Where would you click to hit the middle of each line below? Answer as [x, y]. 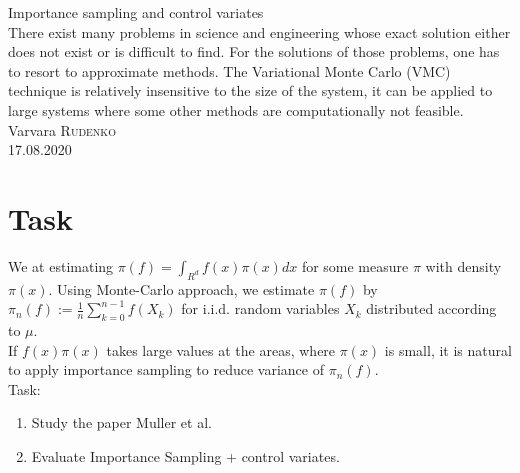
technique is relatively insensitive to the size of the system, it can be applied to [250, 90]
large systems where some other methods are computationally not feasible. [236, 109]
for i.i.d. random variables [260, 308]
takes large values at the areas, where [221, 349]
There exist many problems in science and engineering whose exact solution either [259, 31]
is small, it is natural [448, 349]
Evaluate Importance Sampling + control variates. [185, 456]
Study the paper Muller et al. [121, 422]
